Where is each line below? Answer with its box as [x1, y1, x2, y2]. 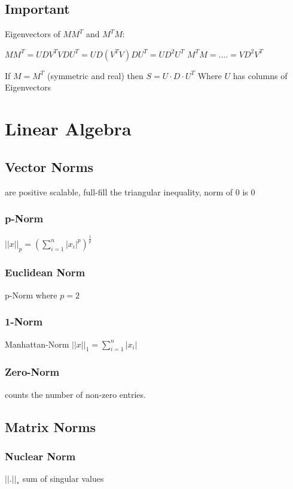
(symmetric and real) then [47, 69, 144, 81]
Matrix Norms [5, 417, 96, 436]
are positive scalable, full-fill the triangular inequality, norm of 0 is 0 [5, 185, 255, 198]
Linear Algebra [5, 116, 132, 141]
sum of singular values [22, 472, 104, 485]
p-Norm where [5, 288, 57, 301]
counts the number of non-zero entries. [5, 388, 146, 400]
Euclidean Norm [5, 265, 86, 280]
